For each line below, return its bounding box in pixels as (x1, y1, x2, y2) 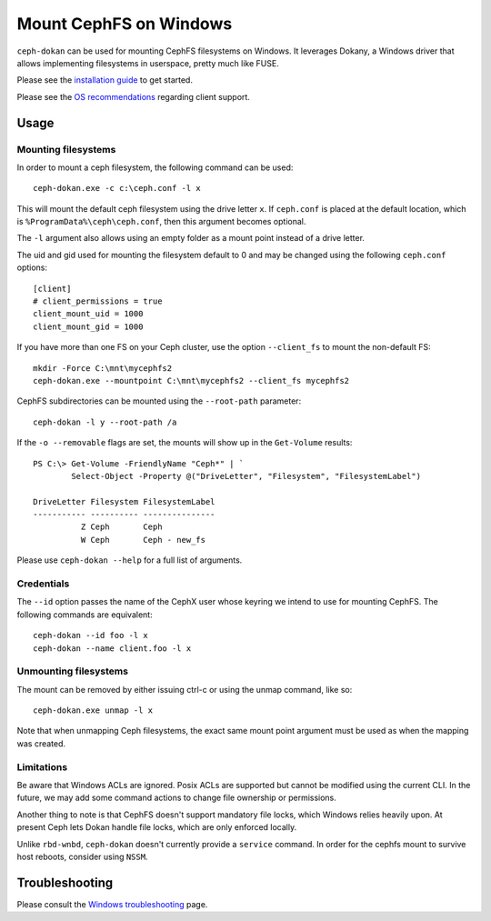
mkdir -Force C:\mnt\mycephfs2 (33, 363, 173, 373)
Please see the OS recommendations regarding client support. (16, 91, 250, 102)
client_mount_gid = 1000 (33, 321, 144, 332)
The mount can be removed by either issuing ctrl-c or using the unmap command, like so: (16, 684, 353, 695)
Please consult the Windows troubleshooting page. (16, 898, 208, 909)
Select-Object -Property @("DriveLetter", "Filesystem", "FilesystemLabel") (71, 471, 422, 481)
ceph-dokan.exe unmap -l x (33, 706, 154, 716)
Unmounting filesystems (16, 665, 129, 677)
